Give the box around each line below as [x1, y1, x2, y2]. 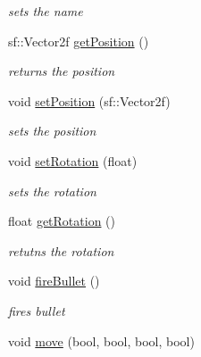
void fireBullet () [8, 271, 100, 290]
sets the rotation [8, 181, 96, 200]
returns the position [8, 62, 115, 80]
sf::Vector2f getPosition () [8, 31, 149, 50]
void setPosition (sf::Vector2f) [8, 91, 171, 110]
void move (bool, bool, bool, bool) [8, 331, 195, 350]
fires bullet [8, 301, 65, 320]
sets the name [8, 2, 83, 20]
